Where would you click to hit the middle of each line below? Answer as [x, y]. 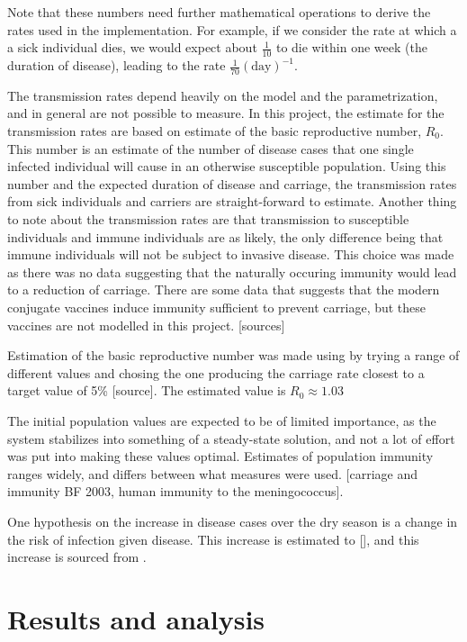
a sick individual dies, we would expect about [132, 47]
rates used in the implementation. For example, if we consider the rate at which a [232, 29]
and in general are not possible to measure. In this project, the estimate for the [226, 113]
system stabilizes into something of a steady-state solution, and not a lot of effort [231, 438]
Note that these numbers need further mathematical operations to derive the [219, 12]
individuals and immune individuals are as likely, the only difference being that [225, 236]
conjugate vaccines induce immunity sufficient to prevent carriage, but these [217, 307]
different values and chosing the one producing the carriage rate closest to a [216, 372]
